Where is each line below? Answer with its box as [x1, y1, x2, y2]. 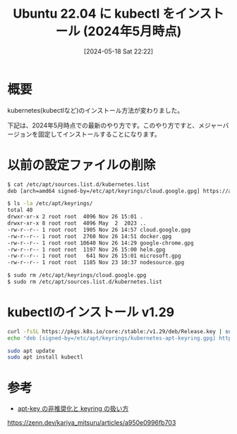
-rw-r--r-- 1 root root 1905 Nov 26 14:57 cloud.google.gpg [7, 226, 191, 233]
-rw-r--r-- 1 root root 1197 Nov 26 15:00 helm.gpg [7, 246, 166, 253]
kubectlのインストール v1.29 [7, 304, 175, 321]
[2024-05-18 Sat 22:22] [83, 46, 154, 56]
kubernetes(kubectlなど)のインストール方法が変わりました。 [7, 106, 184, 114]
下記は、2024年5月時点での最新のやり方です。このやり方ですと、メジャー [7, 120, 224, 130]
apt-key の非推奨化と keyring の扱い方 [17, 404, 129, 413]
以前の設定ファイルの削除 [7, 157, 157, 173]
